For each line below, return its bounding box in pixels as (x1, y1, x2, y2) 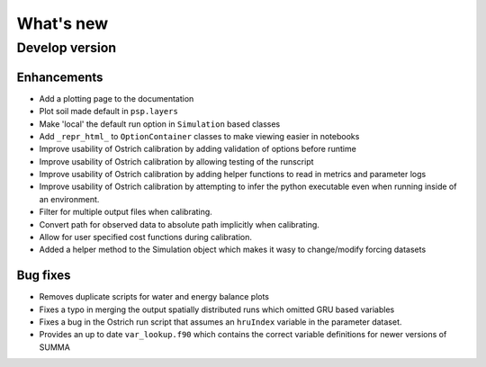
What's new (16, 13, 109, 33)
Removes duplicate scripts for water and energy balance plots (39, 291, 270, 302)
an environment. (39, 193, 100, 204)
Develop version (16, 40, 117, 56)
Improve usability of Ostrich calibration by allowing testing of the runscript (39, 156, 314, 166)
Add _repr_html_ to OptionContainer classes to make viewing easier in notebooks (39, 130, 360, 141)
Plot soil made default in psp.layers (39, 106, 179, 117)
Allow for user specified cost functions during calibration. (39, 232, 252, 243)
